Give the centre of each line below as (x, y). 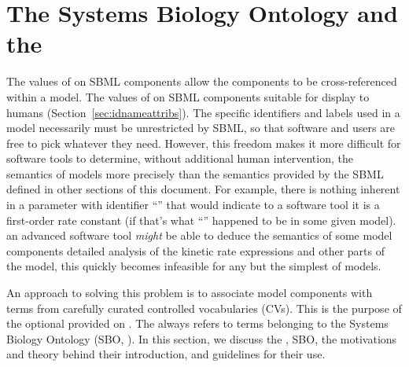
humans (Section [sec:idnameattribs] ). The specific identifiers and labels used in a (203, 112)
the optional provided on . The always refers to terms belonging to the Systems (197, 323)
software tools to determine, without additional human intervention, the (180, 158)
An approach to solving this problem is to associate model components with (190, 293)
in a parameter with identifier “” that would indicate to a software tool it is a (193, 205)
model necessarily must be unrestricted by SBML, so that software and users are (201, 128)
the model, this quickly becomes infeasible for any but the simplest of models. (194, 266)
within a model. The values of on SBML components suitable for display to (188, 96)
